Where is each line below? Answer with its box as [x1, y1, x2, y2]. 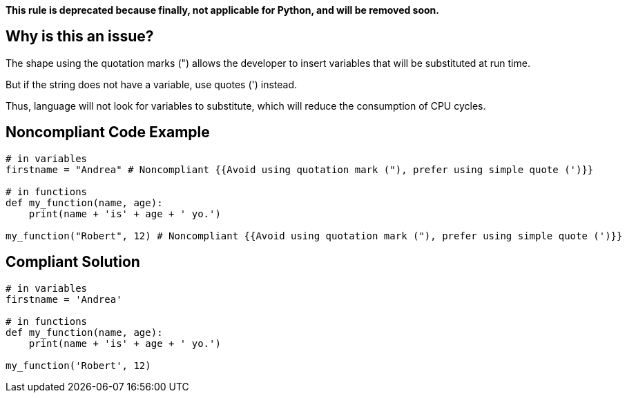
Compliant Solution [6, 253, 140, 271]
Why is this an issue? [6, 28, 154, 46]
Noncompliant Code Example [6, 123, 210, 141]
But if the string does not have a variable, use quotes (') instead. [6, 78, 298, 90]
